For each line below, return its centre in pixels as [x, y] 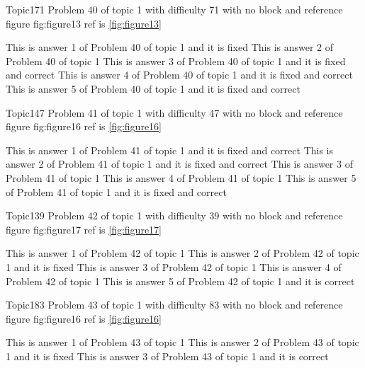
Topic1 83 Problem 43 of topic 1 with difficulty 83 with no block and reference [174, 305]
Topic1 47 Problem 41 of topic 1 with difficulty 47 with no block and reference [174, 112]
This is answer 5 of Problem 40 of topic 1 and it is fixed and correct [153, 88]
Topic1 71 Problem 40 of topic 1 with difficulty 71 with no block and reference [174, 9]
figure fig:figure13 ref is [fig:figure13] [84, 23]
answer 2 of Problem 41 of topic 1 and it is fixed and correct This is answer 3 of [179, 164]
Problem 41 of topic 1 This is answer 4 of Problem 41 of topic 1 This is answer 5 [181, 177]
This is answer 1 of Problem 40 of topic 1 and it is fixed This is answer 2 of [170, 47]
